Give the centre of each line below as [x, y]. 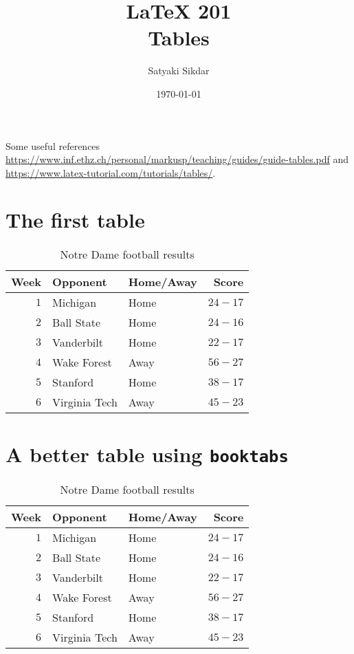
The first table [75, 220]
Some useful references [53, 145]
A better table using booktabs [147, 454]
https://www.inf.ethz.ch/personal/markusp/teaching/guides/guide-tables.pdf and [177, 159]
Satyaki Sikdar [179, 70]
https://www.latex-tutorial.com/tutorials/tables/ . [111, 172]
